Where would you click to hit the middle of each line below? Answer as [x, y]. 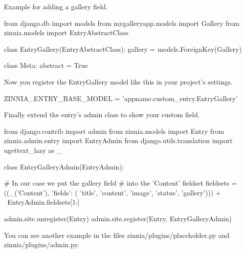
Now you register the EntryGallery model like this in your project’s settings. [118, 81]
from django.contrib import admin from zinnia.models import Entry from [114, 131]
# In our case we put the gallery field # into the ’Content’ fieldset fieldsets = [121, 183]
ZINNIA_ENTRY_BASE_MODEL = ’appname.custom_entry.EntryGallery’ [121, 98]
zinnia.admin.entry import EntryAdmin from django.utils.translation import [118, 140]
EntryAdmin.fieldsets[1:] [43, 202]
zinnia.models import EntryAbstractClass [66, 32]
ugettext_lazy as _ [33, 150]
